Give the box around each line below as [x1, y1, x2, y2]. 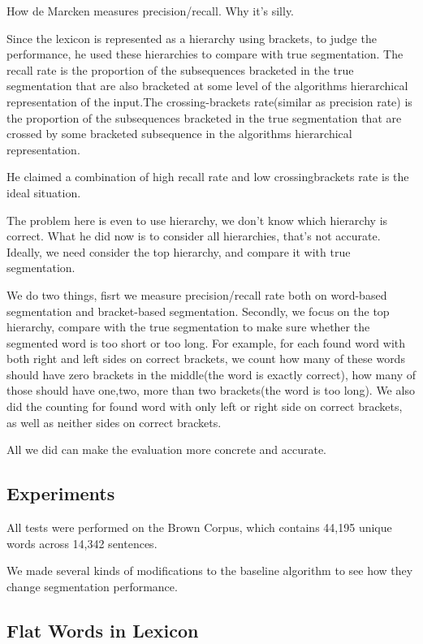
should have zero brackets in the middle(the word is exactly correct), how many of [6, 365, 416, 383]
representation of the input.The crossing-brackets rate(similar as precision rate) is [6, 93, 412, 110]
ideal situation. [6, 184, 81, 201]
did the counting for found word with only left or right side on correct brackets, [6, 398, 403, 415]
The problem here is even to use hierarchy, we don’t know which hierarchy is [6, 211, 388, 228]
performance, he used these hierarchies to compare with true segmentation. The [6, 45, 404, 63]
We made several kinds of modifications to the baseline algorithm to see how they [6, 562, 413, 579]
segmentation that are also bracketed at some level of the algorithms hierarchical [6, 77, 408, 94]
